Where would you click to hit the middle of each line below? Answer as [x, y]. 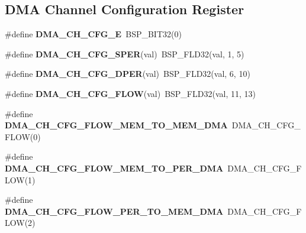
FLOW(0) [23, 136]
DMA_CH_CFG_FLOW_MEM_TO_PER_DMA [114, 168]
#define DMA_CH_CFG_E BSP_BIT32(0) [93, 34]
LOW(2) [20, 223]
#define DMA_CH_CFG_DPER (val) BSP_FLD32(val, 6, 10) [128, 74]
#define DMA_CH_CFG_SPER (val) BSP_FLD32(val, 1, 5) [125, 54]
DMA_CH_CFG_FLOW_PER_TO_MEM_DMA [114, 211]
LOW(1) [20, 179]
